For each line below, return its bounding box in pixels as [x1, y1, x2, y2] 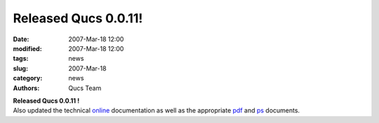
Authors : [13, 84, 40, 92]
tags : [13, 55, 29, 63]
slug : [13, 64, 28, 73]
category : [13, 74, 43, 82]
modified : [13, 44, 42, 52]
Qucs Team [68, 84, 102, 92]
